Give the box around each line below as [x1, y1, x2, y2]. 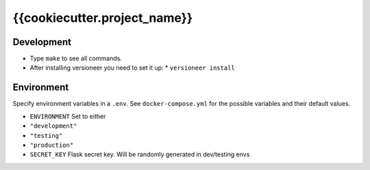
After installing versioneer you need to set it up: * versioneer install [29, 63, 236, 72]
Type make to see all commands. [29, 55, 123, 63]
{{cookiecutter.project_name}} [12, 10, 193, 25]
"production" [29, 141, 74, 149]
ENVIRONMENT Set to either [29, 112, 106, 120]
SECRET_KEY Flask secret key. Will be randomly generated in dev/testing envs [29, 150, 250, 158]
